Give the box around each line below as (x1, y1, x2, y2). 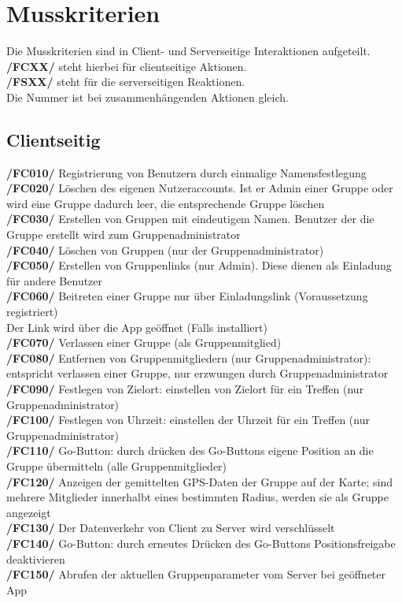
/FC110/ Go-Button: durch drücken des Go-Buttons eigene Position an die (6, 442, 374, 459)
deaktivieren (6, 550, 65, 567)
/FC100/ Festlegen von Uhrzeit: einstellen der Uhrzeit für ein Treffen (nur (6, 411, 370, 428)
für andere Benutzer (6, 272, 103, 288)
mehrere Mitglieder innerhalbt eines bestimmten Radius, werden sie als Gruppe (6, 489, 389, 505)
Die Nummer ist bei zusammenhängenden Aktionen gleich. (6, 88, 289, 105)
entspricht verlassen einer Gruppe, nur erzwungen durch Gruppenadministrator (6, 365, 389, 382)
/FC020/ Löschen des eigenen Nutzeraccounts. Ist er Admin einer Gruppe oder (6, 180, 393, 196)
